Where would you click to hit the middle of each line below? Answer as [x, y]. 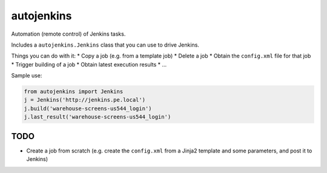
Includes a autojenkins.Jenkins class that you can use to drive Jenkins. [105, 45]
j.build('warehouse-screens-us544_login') [88, 108]
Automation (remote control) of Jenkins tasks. [68, 34]
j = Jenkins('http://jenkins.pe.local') [84, 100]
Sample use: [27, 76]
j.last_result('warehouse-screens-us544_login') [97, 117]
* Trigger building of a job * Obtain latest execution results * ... [89, 64]
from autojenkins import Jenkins [74, 92]
